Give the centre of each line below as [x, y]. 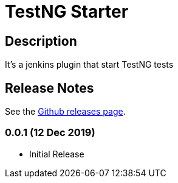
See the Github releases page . [65, 112]
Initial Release [57, 154]
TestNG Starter [67, 12]
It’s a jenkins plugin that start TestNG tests [89, 65]
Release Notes [50, 88]
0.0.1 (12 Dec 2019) [50, 133]
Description [41, 41]
